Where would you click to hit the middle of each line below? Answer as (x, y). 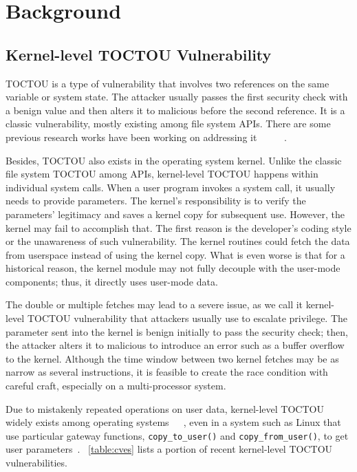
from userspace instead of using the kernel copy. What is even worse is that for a (175, 254)
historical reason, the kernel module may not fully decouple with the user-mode (173, 268)
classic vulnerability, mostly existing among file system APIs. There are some (168, 124)
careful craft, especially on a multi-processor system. (116, 386)
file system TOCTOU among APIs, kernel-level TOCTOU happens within (162, 174)
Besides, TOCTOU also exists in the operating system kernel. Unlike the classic (174, 160)
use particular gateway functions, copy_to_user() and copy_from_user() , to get (177, 435)
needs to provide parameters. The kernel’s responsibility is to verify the (156, 201)
